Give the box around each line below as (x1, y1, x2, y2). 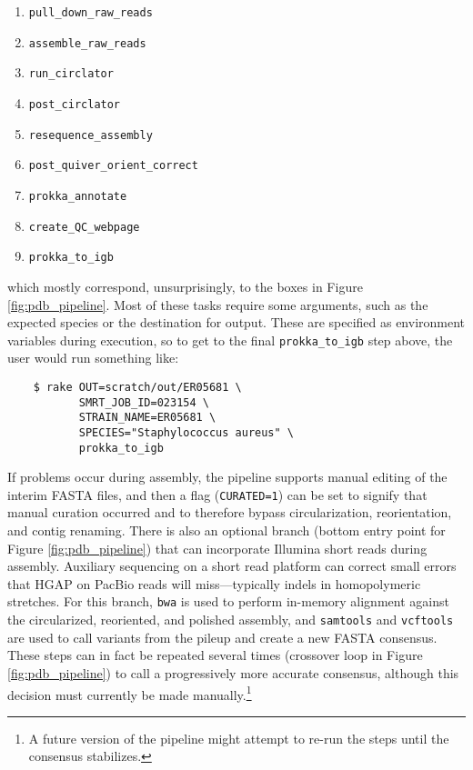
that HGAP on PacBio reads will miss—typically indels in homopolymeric (7, 574, 421, 593)
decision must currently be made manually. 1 (7, 682, 252, 704)
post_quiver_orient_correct (28, 159, 198, 173)
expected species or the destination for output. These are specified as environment (7, 313, 466, 332)
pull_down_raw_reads (28, 6, 153, 19)
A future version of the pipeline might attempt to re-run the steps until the (28, 728, 449, 747)
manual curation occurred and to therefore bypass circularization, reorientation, (7, 503, 452, 522)
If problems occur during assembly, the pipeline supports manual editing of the (7, 467, 448, 486)
